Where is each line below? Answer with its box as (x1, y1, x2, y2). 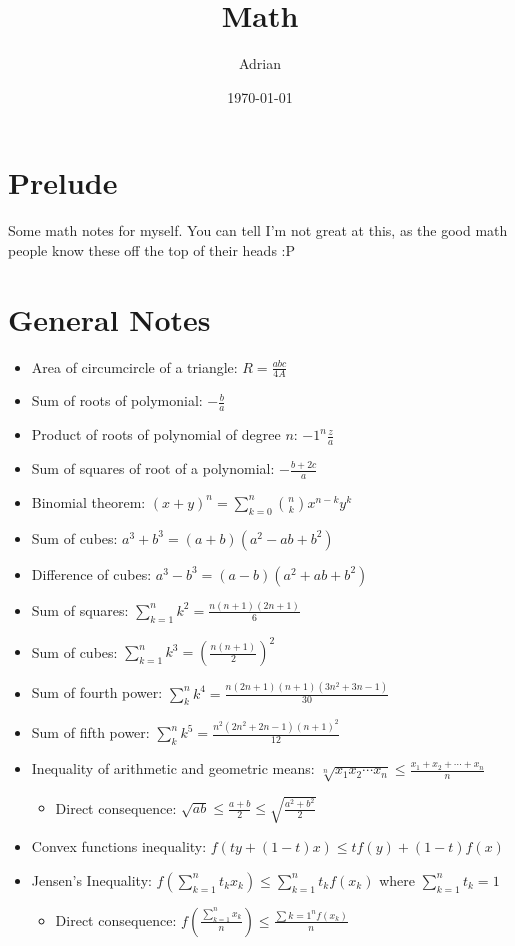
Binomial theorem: (31, 491, 146, 512)
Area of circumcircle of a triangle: (31, 356, 238, 377)
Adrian (238, 53, 282, 74)
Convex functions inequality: (31, 836, 207, 857)
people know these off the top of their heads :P (8, 239, 295, 260)
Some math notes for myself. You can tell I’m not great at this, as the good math (8, 220, 508, 241)
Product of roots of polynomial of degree (31, 424, 281, 445)
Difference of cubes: (31, 563, 152, 584)
